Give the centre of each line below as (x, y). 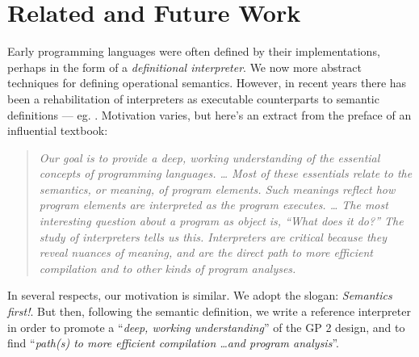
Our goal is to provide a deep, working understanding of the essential (209, 157)
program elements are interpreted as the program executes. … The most (214, 205)
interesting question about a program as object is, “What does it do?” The (221, 221)
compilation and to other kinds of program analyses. (168, 268)
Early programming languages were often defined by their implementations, (194, 51)
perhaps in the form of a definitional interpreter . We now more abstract (184, 67)
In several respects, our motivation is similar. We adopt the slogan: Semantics (200, 295)
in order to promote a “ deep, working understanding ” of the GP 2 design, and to (206, 327)
